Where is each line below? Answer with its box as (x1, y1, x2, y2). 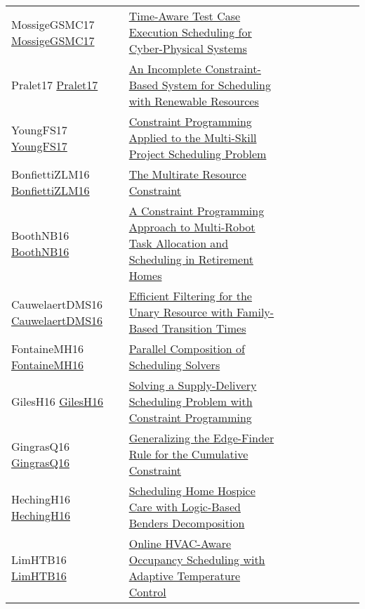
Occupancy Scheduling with (128, 551, 265, 568)
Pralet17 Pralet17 (11, 77, 98, 93)
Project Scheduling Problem (128, 146, 267, 162)
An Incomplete (128, 60, 201, 77)
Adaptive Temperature (128, 568, 241, 584)
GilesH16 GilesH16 (11, 393, 104, 409)
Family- (236, 304, 274, 320)
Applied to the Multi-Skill (128, 129, 257, 146)
